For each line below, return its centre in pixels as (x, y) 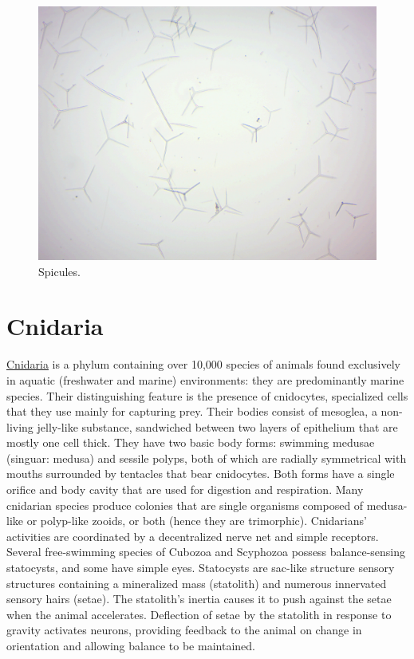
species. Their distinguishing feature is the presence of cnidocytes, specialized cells (207, 395)
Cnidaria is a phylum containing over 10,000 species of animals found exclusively (203, 364)
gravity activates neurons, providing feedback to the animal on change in (184, 630)
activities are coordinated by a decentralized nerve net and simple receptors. (193, 536)
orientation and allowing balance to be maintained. (131, 645)
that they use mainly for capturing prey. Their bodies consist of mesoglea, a (192, 411)
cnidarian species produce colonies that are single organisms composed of (185, 505)
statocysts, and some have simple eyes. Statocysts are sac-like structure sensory (201, 568)
